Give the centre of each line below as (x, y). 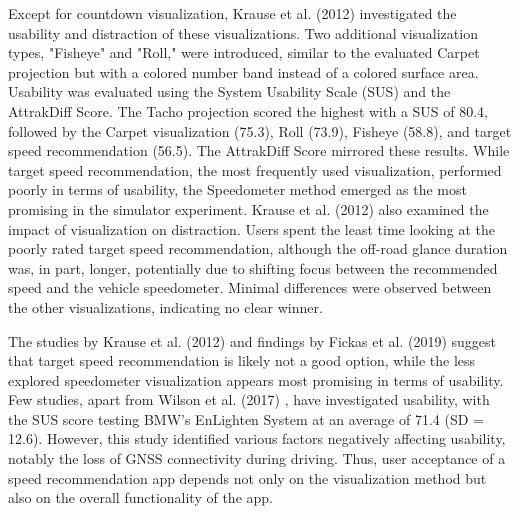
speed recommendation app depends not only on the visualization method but (247, 477)
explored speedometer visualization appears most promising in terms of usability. (256, 379)
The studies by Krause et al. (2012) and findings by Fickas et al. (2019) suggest (252, 340)
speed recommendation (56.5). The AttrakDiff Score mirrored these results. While (259, 150)
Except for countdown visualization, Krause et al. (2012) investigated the (232, 13)
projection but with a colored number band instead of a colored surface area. (243, 71)
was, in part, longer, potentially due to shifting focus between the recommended (253, 267)
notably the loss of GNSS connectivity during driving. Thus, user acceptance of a (257, 458)
